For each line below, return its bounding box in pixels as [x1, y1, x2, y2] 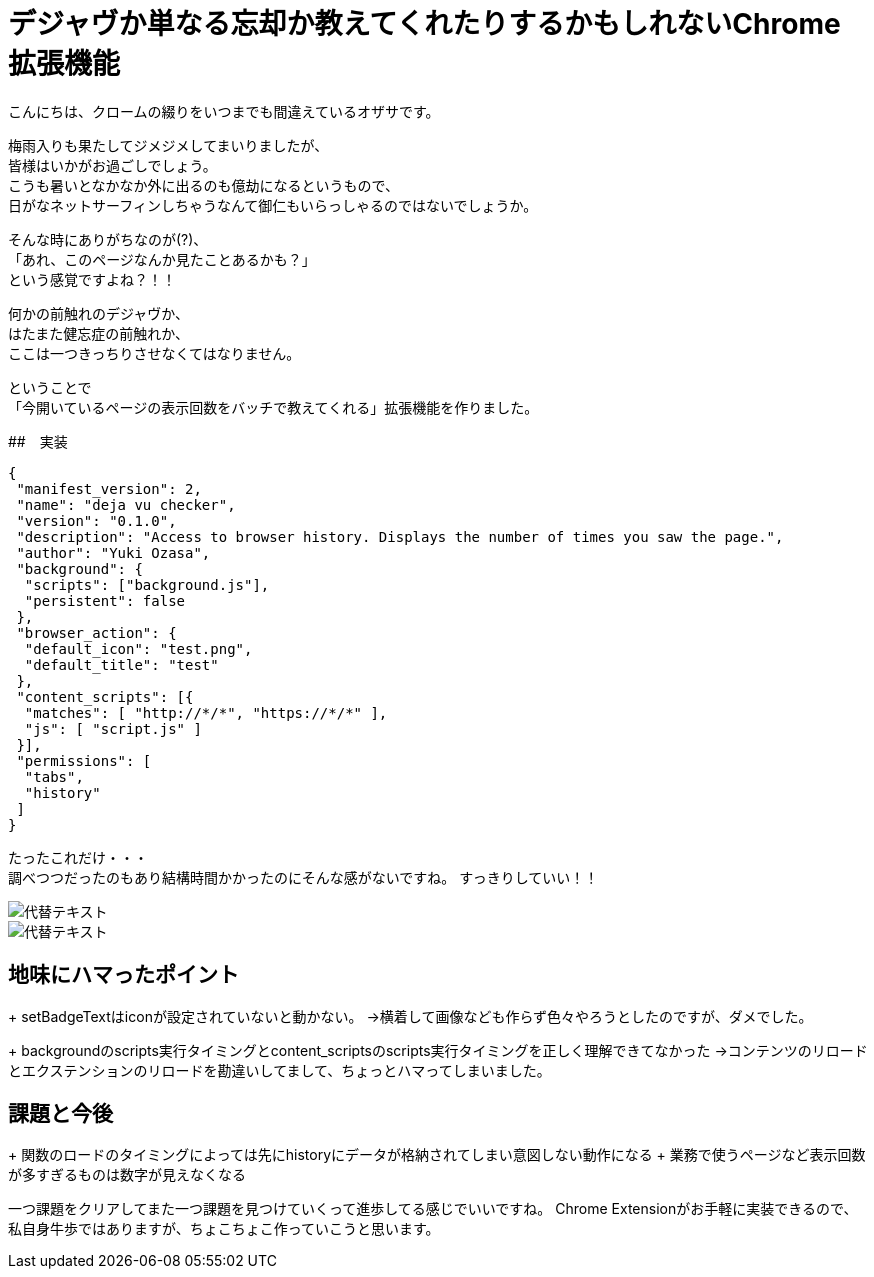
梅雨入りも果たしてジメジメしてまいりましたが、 [8, 136, 329, 154]
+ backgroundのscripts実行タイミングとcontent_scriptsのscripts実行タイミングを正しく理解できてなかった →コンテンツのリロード [8, 1041, 868, 1059]
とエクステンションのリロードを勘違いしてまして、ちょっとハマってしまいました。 [8, 1061, 551, 1079]
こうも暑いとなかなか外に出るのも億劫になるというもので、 [8, 176, 400, 194]
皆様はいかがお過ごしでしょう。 [8, 156, 217, 174]
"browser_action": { [16, 624, 177, 641]
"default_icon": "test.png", [24, 640, 253, 657]
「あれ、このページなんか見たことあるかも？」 [8, 250, 316, 268]
